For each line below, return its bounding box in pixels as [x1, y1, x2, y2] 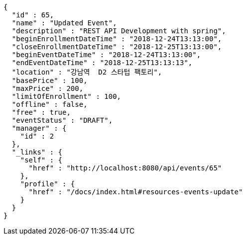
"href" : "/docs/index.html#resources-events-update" [28, 188, 243, 196]
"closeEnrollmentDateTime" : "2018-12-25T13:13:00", [11, 43, 222, 51]
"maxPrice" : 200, [11, 84, 84, 92]
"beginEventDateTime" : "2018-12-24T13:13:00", [11, 51, 201, 59]
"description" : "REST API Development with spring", [11, 27, 226, 35]
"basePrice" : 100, [11, 77, 88, 84]
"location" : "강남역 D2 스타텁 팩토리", [11, 68, 162, 76]
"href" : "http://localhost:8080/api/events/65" [28, 164, 222, 172]
